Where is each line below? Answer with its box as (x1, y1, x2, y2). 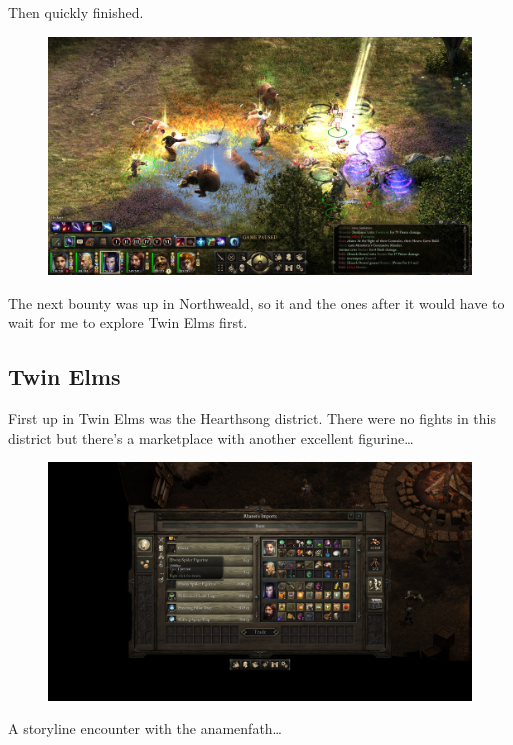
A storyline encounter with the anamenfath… (8, 718, 282, 739)
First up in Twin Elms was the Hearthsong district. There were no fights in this (8, 408, 496, 429)
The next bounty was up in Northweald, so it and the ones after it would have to (8, 292, 505, 313)
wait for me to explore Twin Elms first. (8, 312, 248, 333)
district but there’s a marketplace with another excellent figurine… (8, 427, 414, 448)
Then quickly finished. (8, 2, 144, 22)
